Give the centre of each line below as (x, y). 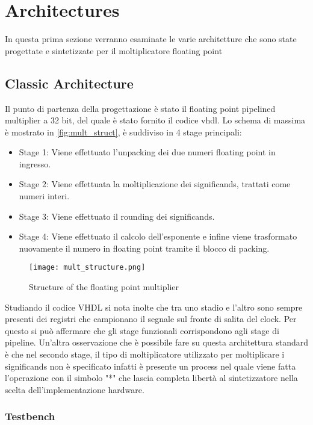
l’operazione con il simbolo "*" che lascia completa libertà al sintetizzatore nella (151, 378)
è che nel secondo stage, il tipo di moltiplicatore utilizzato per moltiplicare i (145, 354)
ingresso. (35, 163)
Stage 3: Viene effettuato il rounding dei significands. (117, 216)
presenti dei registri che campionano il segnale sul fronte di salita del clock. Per (151, 319)
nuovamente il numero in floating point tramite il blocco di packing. (144, 248)
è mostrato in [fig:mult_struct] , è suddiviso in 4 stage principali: (123, 132)
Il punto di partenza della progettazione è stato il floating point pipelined (140, 108)
